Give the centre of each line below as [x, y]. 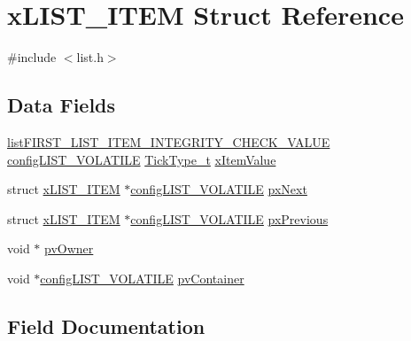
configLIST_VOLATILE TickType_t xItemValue [142, 159]
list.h [90, 57]
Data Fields [62, 105]
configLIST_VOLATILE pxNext [219, 189]
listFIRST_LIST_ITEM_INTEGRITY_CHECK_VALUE [169, 141]
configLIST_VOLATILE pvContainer [142, 278]
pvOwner [69, 248]
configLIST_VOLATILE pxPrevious [229, 218]
